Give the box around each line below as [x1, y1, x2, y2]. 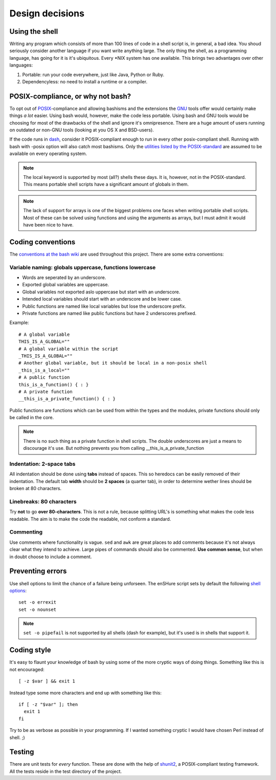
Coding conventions [9, 238, 76, 246]
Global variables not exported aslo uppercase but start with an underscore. [22, 289, 180, 295]
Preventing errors [9, 567, 67, 576]
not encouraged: [9, 666, 44, 672]
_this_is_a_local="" [18, 367, 70, 373]
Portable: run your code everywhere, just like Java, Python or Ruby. [22, 72, 165, 78]
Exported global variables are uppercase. [22, 282, 109, 288]
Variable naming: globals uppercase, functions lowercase [9, 264, 156, 271]
